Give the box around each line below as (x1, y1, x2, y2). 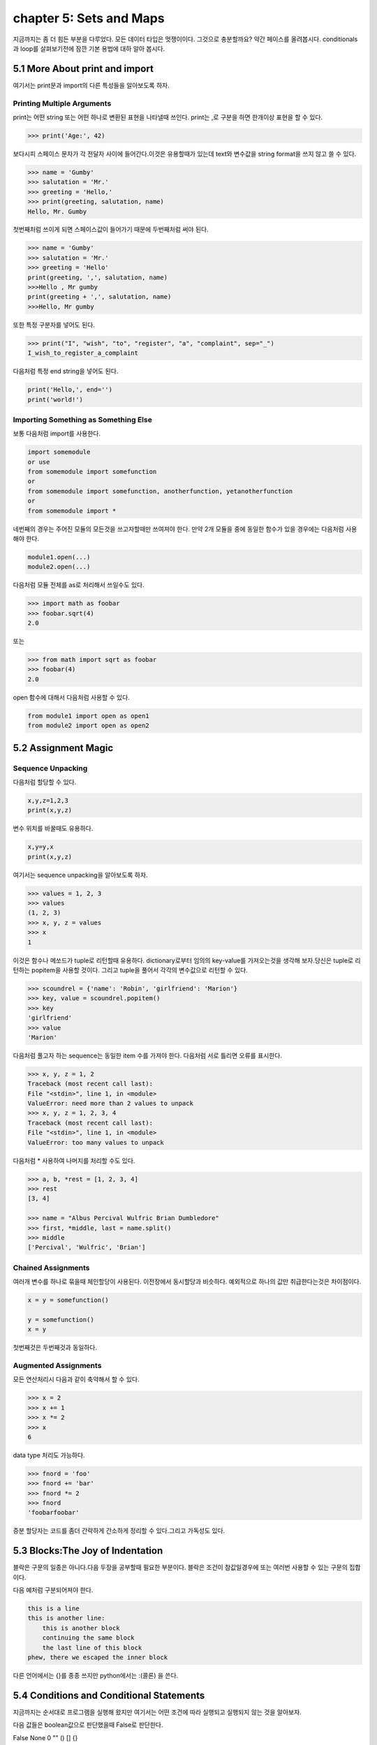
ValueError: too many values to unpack (27, 1138, 164, 1146)
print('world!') (27, 395, 84, 403)
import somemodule (27, 448, 91, 456)
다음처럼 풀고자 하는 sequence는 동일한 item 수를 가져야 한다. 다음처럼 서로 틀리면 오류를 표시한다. (13, 1051, 283, 1060)
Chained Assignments (13, 1263, 90, 1272)
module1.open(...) (27, 553, 91, 561)
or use (27, 458, 50, 466)
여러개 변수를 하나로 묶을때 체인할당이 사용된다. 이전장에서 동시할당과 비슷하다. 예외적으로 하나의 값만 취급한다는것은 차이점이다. (13, 1277, 362, 1286)
